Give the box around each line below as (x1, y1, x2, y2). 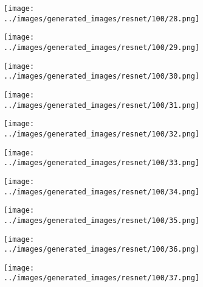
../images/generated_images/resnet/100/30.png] (4, 72, 200, 81)
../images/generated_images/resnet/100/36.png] (4, 245, 200, 254)
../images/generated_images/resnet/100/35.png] (4, 216, 200, 225)
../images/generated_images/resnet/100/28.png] (4, 14, 200, 23)
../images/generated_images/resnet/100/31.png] (4, 101, 200, 110)
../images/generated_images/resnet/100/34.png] (4, 187, 200, 196)
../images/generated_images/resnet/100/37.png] (4, 274, 200, 283)
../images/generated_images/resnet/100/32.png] (4, 129, 200, 138)
